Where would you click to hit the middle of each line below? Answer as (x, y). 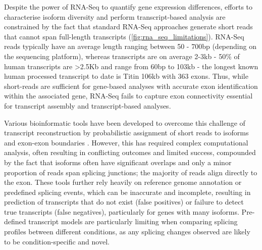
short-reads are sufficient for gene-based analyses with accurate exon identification (131, 86)
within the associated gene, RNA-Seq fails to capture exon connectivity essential (128, 96)
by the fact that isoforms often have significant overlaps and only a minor (118, 162)
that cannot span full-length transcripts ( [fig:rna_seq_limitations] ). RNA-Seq (124, 36)
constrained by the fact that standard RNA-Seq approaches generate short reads (128, 27)
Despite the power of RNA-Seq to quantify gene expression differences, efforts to (128, 7)
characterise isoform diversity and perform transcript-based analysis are (115, 16)
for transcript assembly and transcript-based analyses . (88, 105)
